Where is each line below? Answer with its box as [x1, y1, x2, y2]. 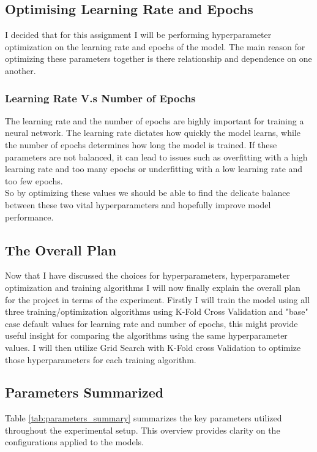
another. [5, 64, 36, 77]
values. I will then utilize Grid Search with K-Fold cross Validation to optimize [5, 341, 301, 353]
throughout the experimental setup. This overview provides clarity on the [5, 423, 280, 436]
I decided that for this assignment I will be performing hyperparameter [5, 28, 272, 41]
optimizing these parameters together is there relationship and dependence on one [5, 52, 312, 65]
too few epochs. [5, 174, 63, 187]
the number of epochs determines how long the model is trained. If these [5, 138, 277, 151]
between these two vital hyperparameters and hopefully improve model [5, 198, 271, 211]
